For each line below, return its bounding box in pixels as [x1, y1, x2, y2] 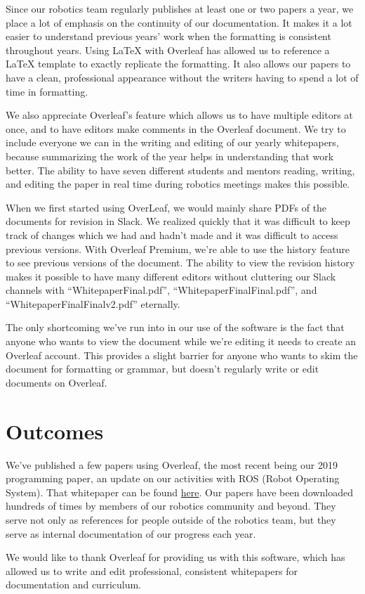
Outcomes [6, 416, 104, 445]
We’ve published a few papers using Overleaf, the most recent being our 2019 [6, 457, 338, 472]
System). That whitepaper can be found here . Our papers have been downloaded [6, 484, 354, 499]
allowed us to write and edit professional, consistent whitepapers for [6, 563, 298, 578]
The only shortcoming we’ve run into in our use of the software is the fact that [6, 320, 345, 335]
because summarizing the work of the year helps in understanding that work [6, 148, 334, 163]
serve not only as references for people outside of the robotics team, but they [6, 512, 336, 527]
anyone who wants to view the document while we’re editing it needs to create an [6, 334, 357, 349]
